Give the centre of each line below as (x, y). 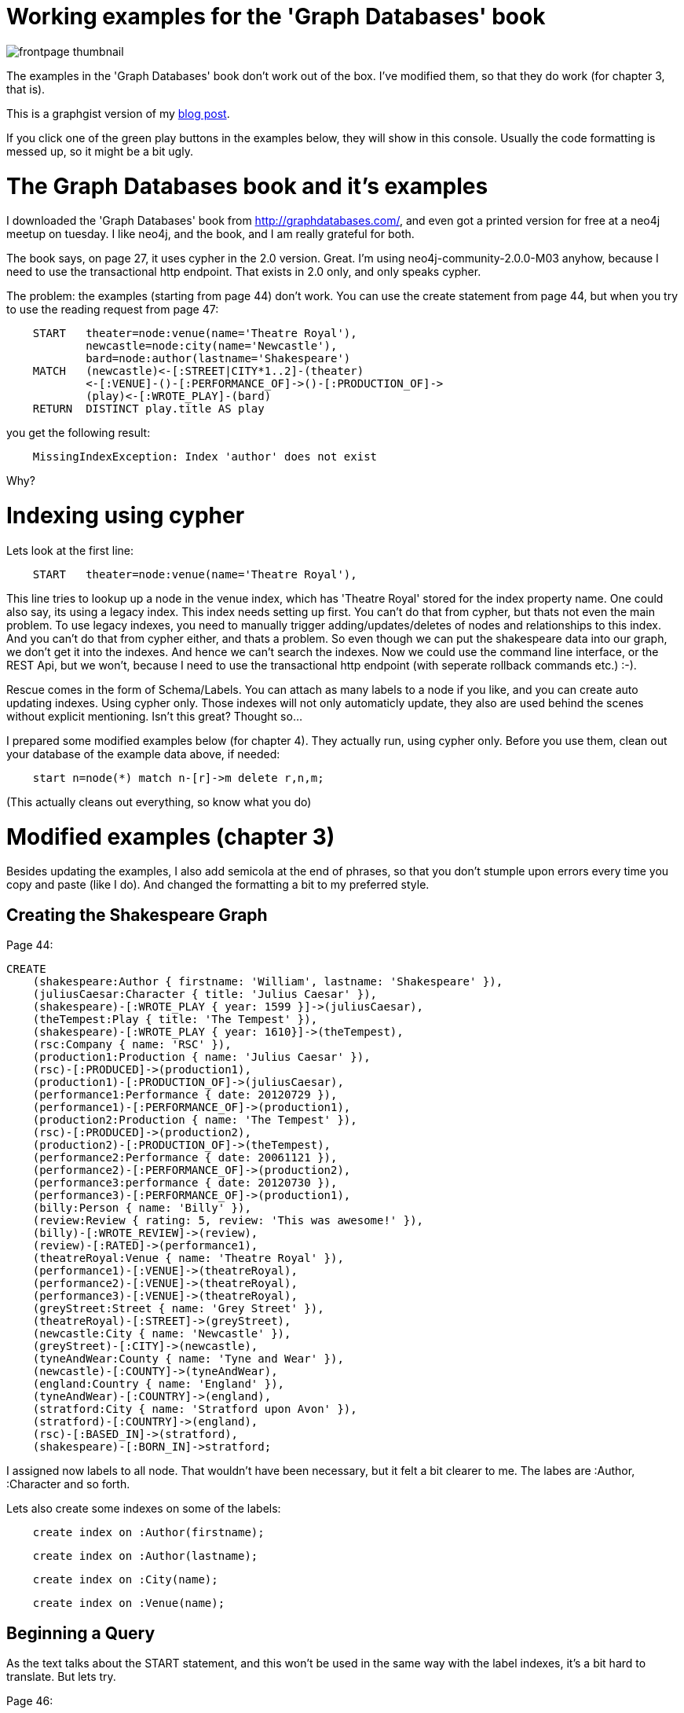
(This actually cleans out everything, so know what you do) (159, 801)
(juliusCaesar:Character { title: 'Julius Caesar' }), (205, 994)
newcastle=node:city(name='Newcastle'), (212, 346)
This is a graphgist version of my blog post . (118, 113)
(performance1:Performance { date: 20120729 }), (185, 1095)
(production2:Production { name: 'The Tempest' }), (195, 1120)
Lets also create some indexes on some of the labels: (144, 1509)
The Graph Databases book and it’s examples (247, 186)
